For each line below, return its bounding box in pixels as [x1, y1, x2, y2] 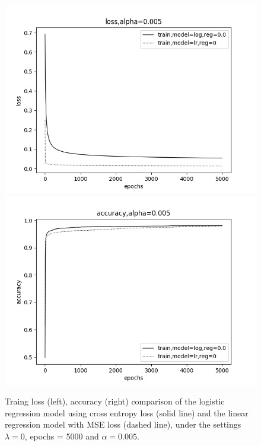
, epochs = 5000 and [24, 429, 99, 442]
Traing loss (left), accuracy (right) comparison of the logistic [5, 395, 225, 407]
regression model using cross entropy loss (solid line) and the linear [5, 406, 249, 419]
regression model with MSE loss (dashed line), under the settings [5, 418, 241, 431]
